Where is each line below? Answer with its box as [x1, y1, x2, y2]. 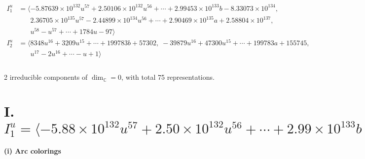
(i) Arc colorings [4, 146, 61, 156]
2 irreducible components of [4, 72, 88, 82]
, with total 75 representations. [121, 72, 215, 82]
